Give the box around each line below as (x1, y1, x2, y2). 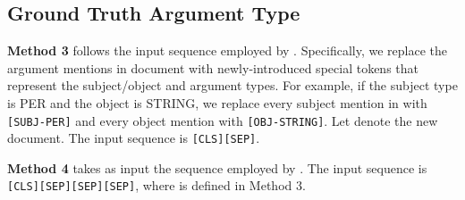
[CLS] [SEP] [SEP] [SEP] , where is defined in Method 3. (7, 176, 306, 195)
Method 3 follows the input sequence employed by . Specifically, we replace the (7, 41, 448, 60)
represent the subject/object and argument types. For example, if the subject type (7, 76, 458, 95)
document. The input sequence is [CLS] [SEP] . (7, 129, 260, 147)
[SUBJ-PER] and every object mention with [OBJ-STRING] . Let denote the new (7, 111, 438, 129)
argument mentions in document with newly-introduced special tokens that (7, 58, 418, 77)
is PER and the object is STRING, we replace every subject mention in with (7, 93, 427, 112)
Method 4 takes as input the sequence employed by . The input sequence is (7, 158, 427, 177)
